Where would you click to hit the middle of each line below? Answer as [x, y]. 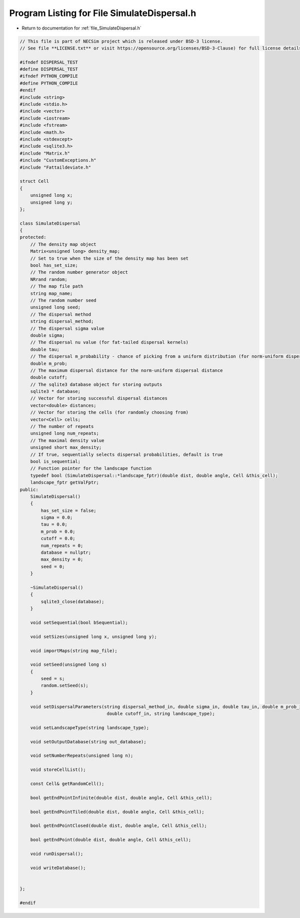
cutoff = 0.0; [58, 539]
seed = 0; [53, 566]
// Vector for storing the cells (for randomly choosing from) [109, 412]
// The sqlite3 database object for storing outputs [96, 384]
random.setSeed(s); [64, 685]
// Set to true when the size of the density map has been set [109, 258]
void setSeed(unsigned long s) [68, 665]
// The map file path [57, 286]
